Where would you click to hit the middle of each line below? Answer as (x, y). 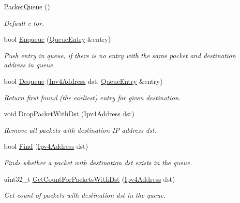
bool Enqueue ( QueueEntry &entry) (58, 39)
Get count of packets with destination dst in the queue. (85, 195)
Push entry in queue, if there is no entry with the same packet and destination (120, 55)
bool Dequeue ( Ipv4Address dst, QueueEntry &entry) (83, 81)
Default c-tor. (24, 23)
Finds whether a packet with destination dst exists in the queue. (98, 162)
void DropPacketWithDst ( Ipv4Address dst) (69, 114)
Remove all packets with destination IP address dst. (80, 130)
